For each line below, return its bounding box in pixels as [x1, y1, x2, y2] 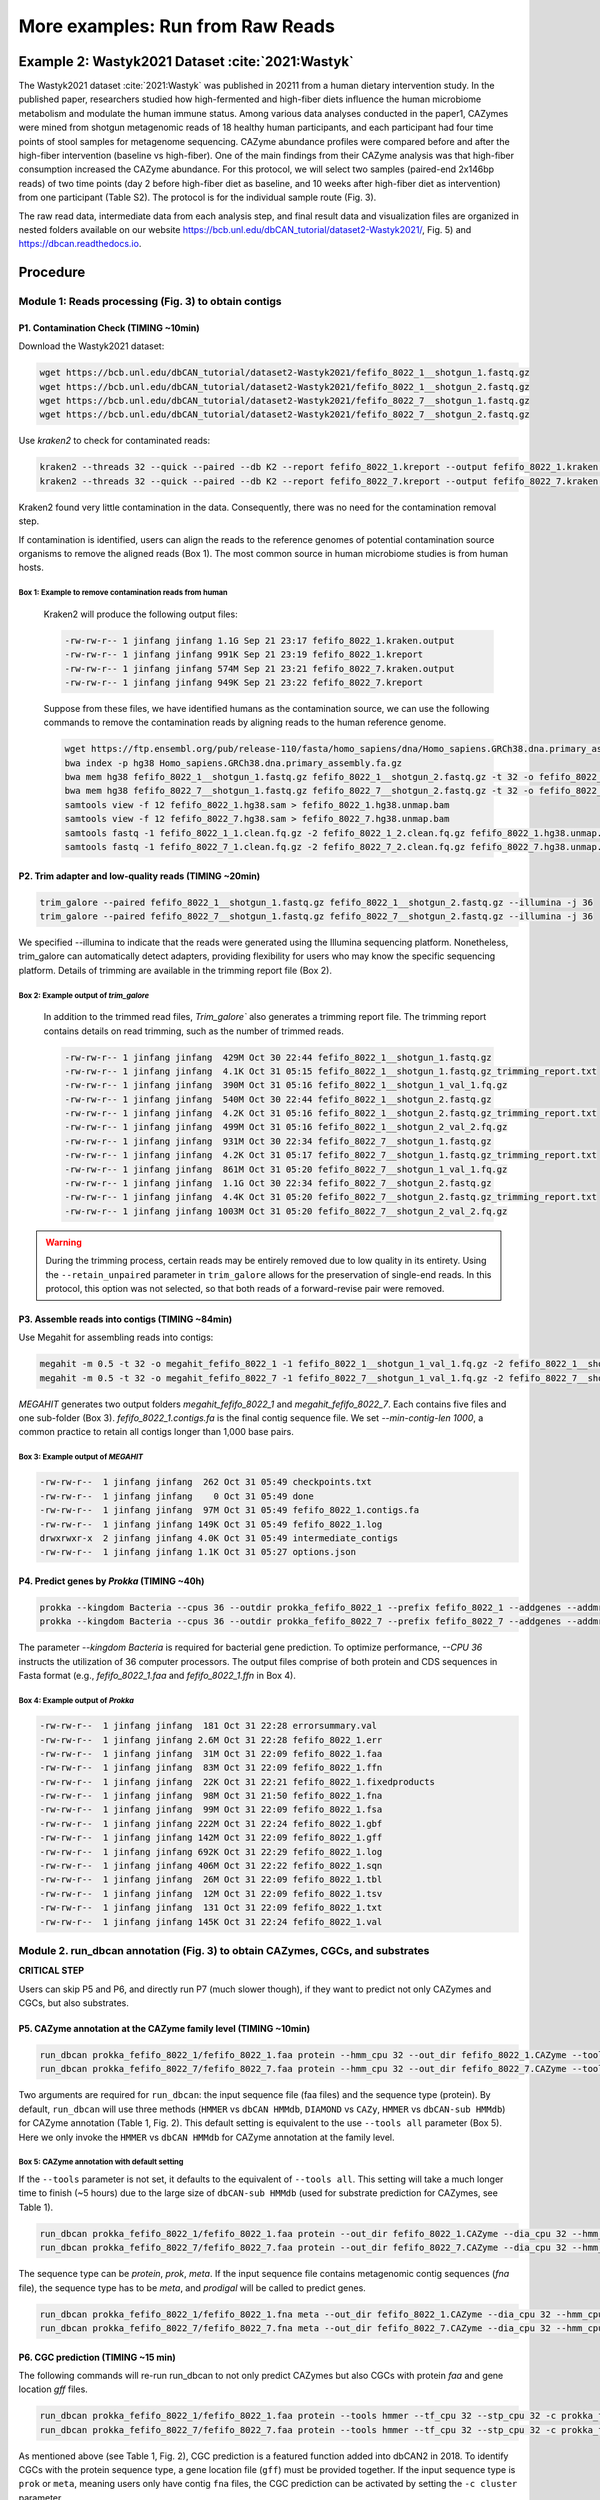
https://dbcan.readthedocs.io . [18, 238, 142, 250]
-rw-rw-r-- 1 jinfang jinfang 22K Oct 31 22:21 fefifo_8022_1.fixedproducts [39, 1776, 435, 1787]
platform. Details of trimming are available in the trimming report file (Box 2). [18, 964, 332, 976]
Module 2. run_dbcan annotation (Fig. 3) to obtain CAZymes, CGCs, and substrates [18, 1943, 430, 1957]
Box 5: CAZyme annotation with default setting [18, 2157, 184, 2167]
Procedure [18, 264, 86, 281]
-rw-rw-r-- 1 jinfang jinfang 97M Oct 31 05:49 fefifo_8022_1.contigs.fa [39, 1505, 420, 1516]
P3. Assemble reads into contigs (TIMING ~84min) [18, 1313, 233, 1325]
